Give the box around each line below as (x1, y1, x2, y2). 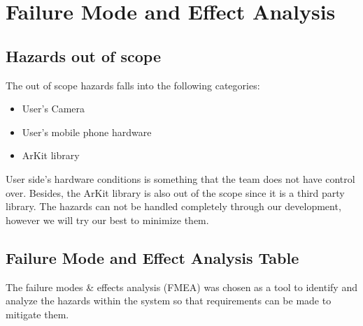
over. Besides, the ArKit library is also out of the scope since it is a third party (6, 185, 345, 200)
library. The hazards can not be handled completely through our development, (6, 199, 341, 214)
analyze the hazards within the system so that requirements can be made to (6, 293, 332, 308)
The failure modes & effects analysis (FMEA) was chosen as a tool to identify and (6, 279, 357, 294)
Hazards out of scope (6, 45, 161, 66)
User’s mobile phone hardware (22, 124, 152, 139)
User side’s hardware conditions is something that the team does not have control (6, 171, 355, 186)
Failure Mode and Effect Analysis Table (6, 246, 299, 268)
